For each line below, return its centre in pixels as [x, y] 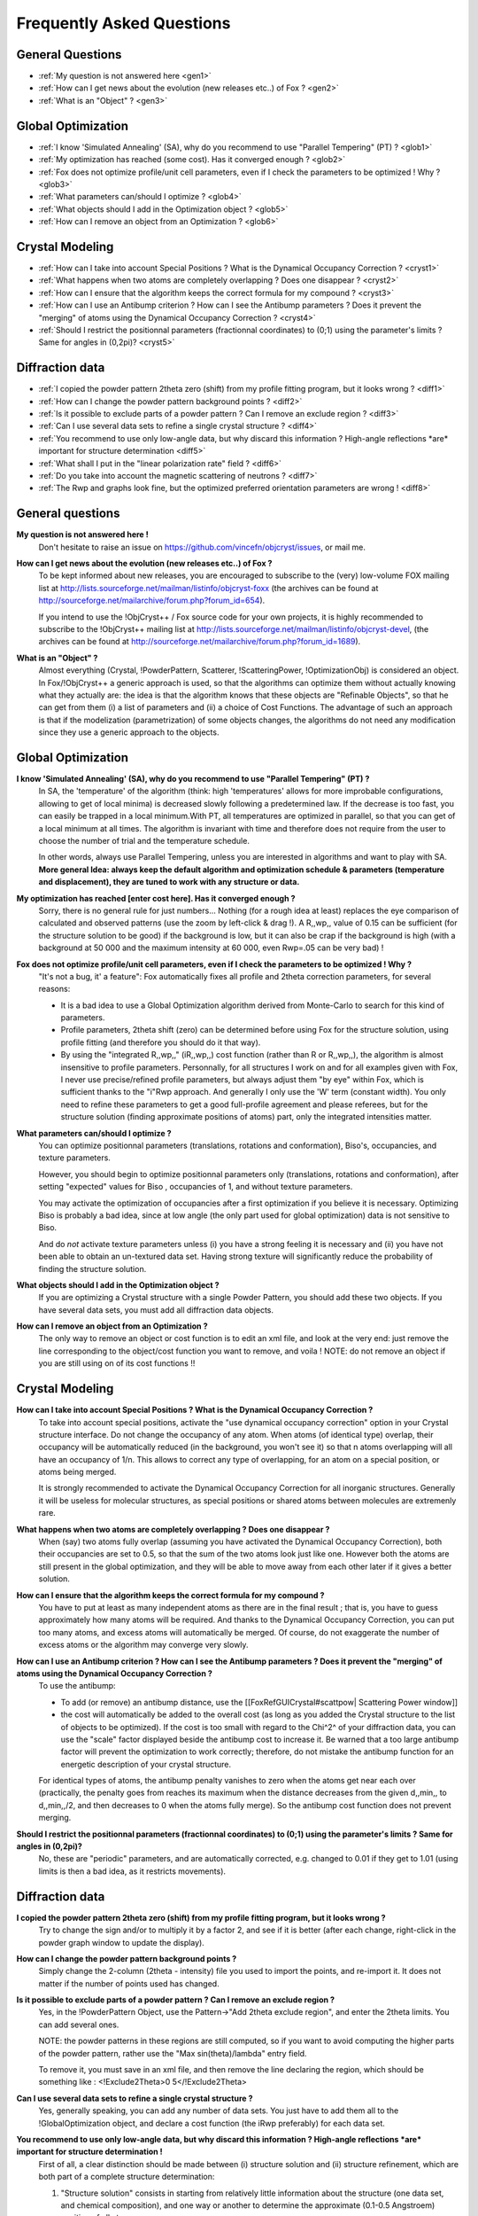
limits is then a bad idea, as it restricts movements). [132, 1871]
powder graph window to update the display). [122, 1942]
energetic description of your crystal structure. [146, 1764]
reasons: [54, 989]
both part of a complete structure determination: [127, 2177]
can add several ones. [79, 2025]
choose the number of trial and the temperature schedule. [144, 841]
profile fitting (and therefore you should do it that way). [161, 1042]
